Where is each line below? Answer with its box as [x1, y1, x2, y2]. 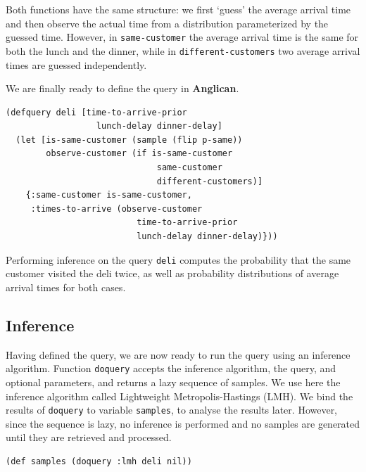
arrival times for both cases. [6, 279, 126, 294]
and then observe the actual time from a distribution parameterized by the [6, 15, 329, 30]
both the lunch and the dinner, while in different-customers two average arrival [6, 43, 360, 58]
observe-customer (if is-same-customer [46, 148, 233, 159]
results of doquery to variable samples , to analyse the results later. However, [6, 402, 338, 417]
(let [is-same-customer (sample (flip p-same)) [15, 134, 243, 145]
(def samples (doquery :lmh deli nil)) [6, 456, 192, 466]
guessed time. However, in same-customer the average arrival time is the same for [6, 30, 359, 44]
